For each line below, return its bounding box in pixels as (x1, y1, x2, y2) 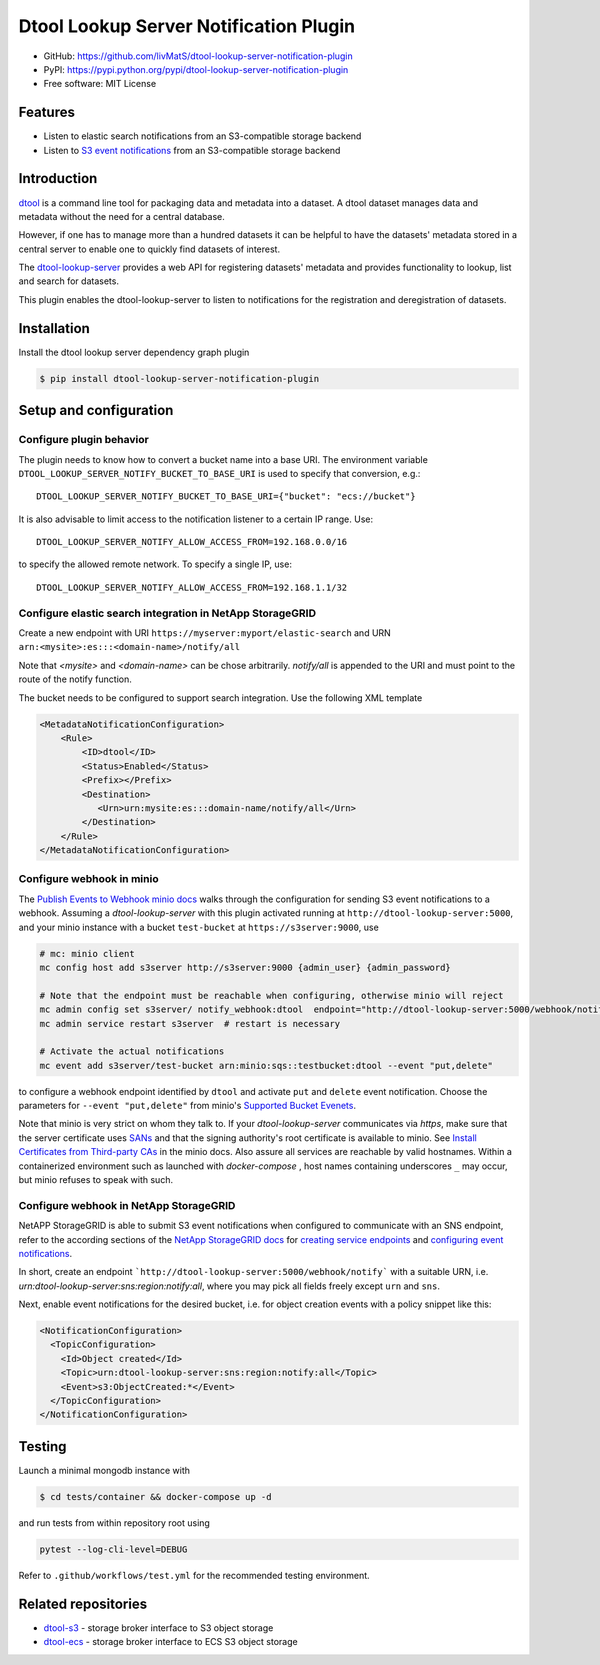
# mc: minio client (39, 948, 135, 959)
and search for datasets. (18, 275, 120, 287)
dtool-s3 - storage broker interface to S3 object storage (43, 1621, 274, 1634)
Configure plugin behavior (18, 433, 149, 447)
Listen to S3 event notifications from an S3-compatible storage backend (43, 144, 341, 156)
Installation (18, 320, 90, 337)
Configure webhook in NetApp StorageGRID (18, 1198, 236, 1212)
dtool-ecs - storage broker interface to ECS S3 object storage (43, 1636, 299, 1648)
